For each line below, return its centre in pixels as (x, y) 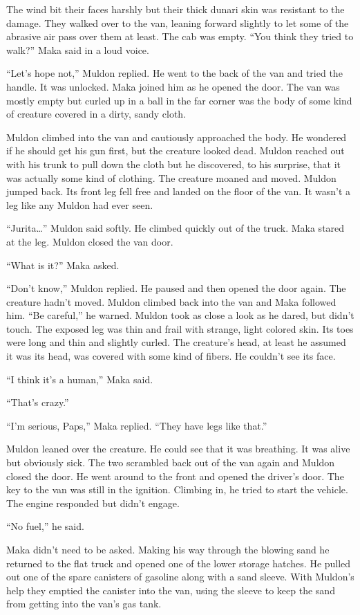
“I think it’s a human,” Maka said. (80, 379)
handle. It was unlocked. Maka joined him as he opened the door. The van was (173, 86)
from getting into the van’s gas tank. (84, 604)
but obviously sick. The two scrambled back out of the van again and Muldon (171, 462)
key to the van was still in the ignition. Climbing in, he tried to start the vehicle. (177, 489)
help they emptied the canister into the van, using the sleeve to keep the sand (171, 590)
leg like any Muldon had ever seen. (80, 204)
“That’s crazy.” (38, 402)
